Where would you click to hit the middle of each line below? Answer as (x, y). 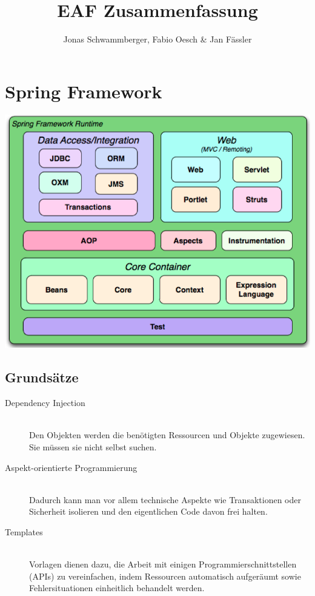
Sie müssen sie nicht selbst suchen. (93, 446)
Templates (24, 531)
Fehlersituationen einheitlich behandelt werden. (117, 588)
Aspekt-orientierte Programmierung (71, 467)
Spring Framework (84, 91)
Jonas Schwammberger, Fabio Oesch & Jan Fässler (157, 39)
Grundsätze (42, 377)
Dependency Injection (45, 403)
